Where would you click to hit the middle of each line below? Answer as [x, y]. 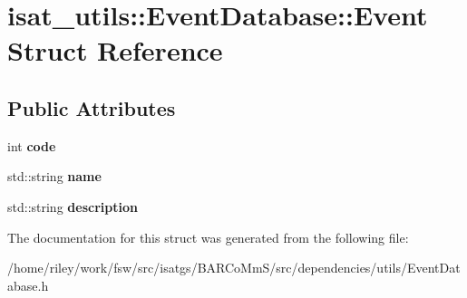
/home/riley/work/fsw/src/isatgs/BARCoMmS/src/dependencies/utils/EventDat [234, 268]
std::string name [54, 176]
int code [32, 145]
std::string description [73, 206]
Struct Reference [115, 50]
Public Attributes [92, 107]
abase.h [28, 285]
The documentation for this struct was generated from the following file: [208, 237]
